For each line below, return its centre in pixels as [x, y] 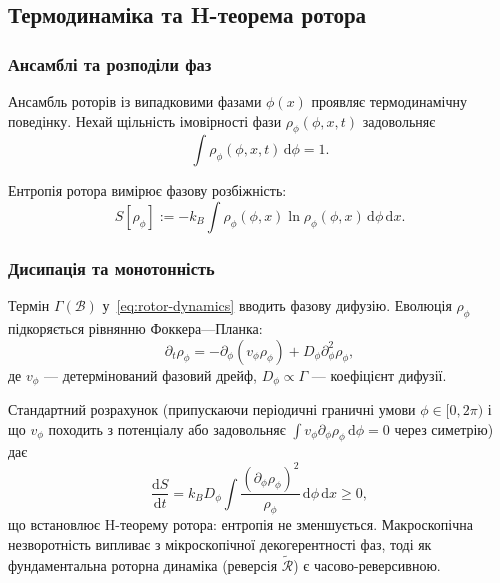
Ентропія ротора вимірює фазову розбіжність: [147, 190]
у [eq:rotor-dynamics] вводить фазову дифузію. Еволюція [277, 305]
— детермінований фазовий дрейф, [151, 374]
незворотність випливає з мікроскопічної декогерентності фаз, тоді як [220, 543]
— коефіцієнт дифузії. [379, 374]
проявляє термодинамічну [389, 101]
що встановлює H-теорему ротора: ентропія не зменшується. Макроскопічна [240, 524]
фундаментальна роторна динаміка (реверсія [143, 564]
